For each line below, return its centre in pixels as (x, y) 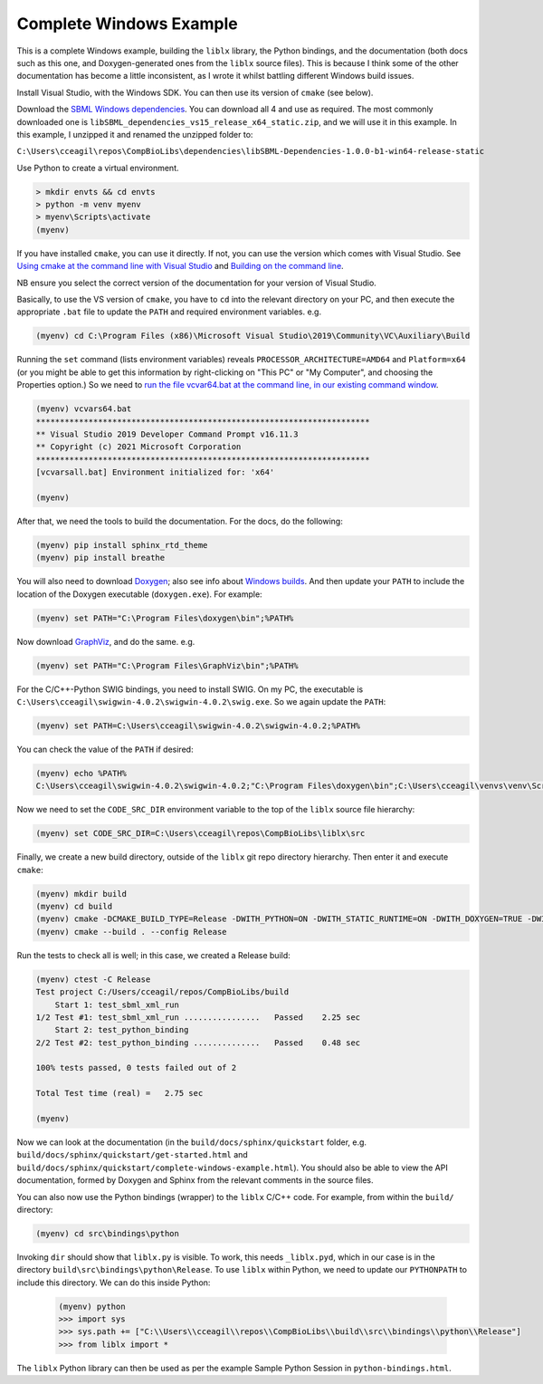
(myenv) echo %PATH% (81, 773)
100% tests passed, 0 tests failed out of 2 (136, 1068)
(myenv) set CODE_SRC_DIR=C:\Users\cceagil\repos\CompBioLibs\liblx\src (200, 834)
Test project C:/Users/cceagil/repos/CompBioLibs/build (162, 992)
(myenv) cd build (74, 906)
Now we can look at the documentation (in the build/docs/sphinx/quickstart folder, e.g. (191, 1142)
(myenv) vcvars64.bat (84, 409)
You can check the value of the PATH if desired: (105, 749)
